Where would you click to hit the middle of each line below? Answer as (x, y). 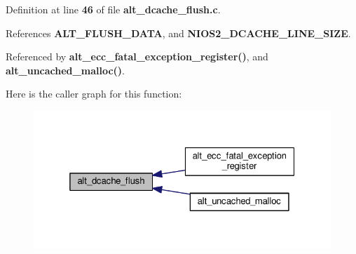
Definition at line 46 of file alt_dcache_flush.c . (113, 9)
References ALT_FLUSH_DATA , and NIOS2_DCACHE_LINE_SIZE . (178, 33)
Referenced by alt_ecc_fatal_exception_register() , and (137, 56)
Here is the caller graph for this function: (94, 94)
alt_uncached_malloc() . (65, 70)
